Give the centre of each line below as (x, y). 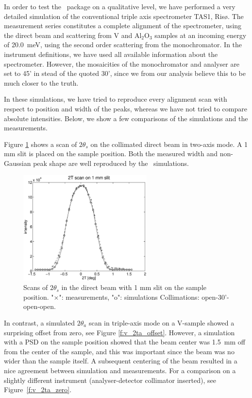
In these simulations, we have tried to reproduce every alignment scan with (116, 99)
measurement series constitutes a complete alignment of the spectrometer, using (123, 26)
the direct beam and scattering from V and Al (73, 35)
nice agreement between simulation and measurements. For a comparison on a (120, 370)
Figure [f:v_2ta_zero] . (38, 389)
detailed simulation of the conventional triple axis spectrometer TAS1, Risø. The (124, 16)
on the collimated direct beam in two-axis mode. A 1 (169, 144)
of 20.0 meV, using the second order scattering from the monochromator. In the (123, 45)
